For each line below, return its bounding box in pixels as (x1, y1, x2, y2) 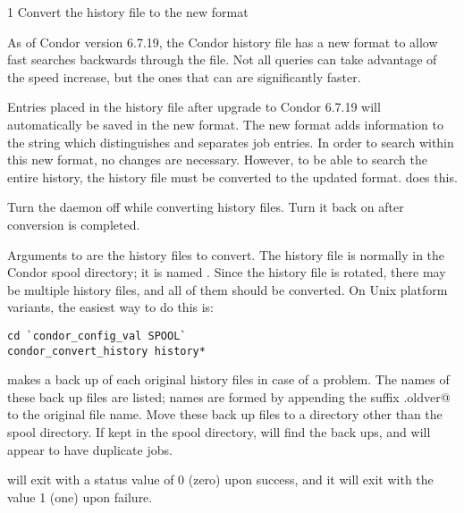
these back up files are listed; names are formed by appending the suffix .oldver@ (7, 387, 451, 406)
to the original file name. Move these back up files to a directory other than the (7, 405, 443, 424)
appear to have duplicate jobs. (7, 440, 173, 458)
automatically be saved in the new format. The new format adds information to (7, 114, 443, 133)
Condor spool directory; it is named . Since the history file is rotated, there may (7, 263, 446, 282)
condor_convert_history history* (7, 344, 206, 357)
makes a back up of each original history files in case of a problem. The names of (7, 370, 450, 389)
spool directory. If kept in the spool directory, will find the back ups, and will (7, 423, 431, 441)
